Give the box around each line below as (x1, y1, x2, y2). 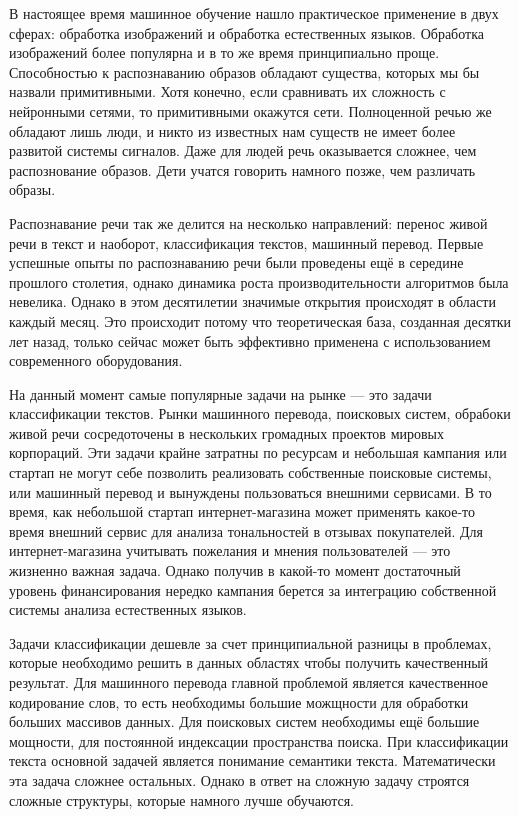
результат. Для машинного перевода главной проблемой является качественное (9, 672, 488, 692)
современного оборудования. (9, 350, 183, 371)
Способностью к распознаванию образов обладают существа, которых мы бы (9, 61, 480, 82)
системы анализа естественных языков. (9, 599, 247, 620)
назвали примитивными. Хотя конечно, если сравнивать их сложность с (9, 81, 446, 102)
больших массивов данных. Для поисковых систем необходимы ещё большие (9, 711, 480, 732)
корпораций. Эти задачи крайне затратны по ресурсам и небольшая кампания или (9, 442, 507, 463)
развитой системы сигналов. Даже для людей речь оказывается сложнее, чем (9, 140, 477, 161)
